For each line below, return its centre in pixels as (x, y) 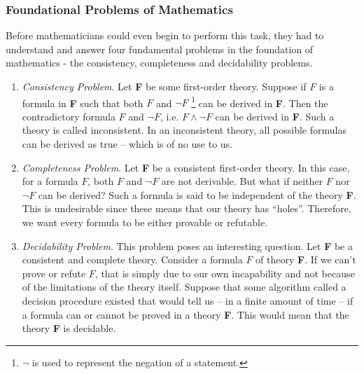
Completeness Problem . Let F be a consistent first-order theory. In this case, (186, 167)
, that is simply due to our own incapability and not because (225, 273)
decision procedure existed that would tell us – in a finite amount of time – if (188, 300)
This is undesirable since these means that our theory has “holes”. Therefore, (187, 208)
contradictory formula (69, 116)
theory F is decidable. (69, 328)
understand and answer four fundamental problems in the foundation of (160, 49)
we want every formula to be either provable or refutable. (145, 222)
